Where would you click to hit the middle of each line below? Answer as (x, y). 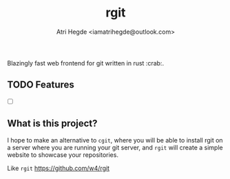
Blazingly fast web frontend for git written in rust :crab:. (85, 63)
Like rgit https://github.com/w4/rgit (59, 168)
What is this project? (52, 124)
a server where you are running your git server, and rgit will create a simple (115, 147)
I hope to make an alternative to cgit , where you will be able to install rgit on (115, 140)
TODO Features (41, 85)
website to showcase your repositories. (63, 155)
